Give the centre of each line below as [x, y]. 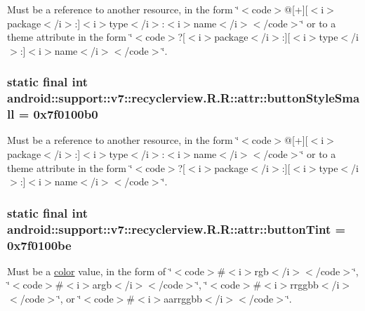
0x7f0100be [39, 245]
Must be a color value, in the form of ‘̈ [89, 271]
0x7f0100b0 [66, 114]
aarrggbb [183, 299]
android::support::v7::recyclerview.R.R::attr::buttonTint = [177, 229]
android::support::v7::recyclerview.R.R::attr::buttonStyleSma [184, 98]
